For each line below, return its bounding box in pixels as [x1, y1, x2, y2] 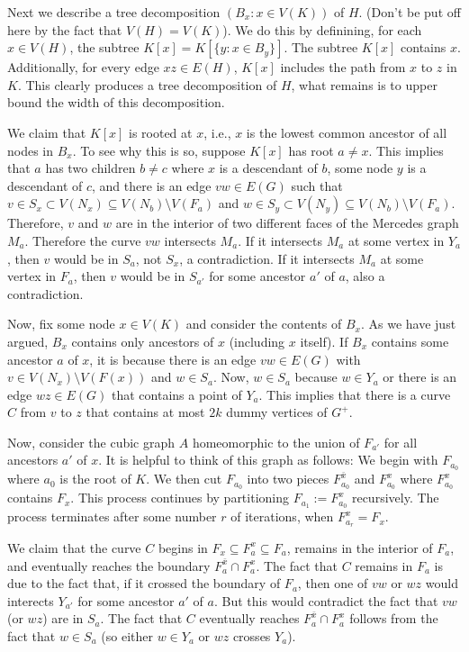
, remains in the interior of [286, 538, 433, 557]
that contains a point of [112, 385, 242, 403]
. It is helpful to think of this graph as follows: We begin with [98, 450, 438, 469]
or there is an [383, 367, 457, 386]
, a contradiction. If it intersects [179, 249, 355, 267]
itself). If [300, 331, 348, 350]
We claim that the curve [7, 538, 141, 557]
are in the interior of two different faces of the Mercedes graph [115, 213, 459, 232]
